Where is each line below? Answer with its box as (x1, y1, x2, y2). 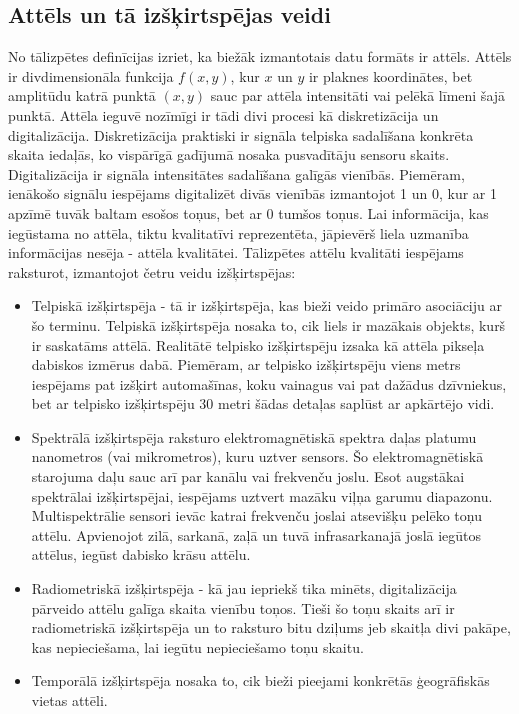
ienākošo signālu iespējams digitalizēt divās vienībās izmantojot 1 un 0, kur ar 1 (8, 183, 497, 204)
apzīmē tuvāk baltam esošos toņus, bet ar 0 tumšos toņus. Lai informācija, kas (8, 202, 489, 223)
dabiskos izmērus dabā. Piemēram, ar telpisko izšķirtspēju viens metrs (31, 354, 461, 375)
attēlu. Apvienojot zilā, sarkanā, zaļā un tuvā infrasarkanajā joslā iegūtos (31, 524, 482, 545)
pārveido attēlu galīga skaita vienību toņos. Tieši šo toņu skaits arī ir (31, 597, 455, 618)
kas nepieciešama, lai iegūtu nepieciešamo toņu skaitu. (31, 636, 364, 657)
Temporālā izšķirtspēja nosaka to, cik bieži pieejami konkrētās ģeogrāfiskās (31, 670, 490, 691)
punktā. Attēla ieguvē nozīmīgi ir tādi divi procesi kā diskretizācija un (8, 104, 439, 125)
